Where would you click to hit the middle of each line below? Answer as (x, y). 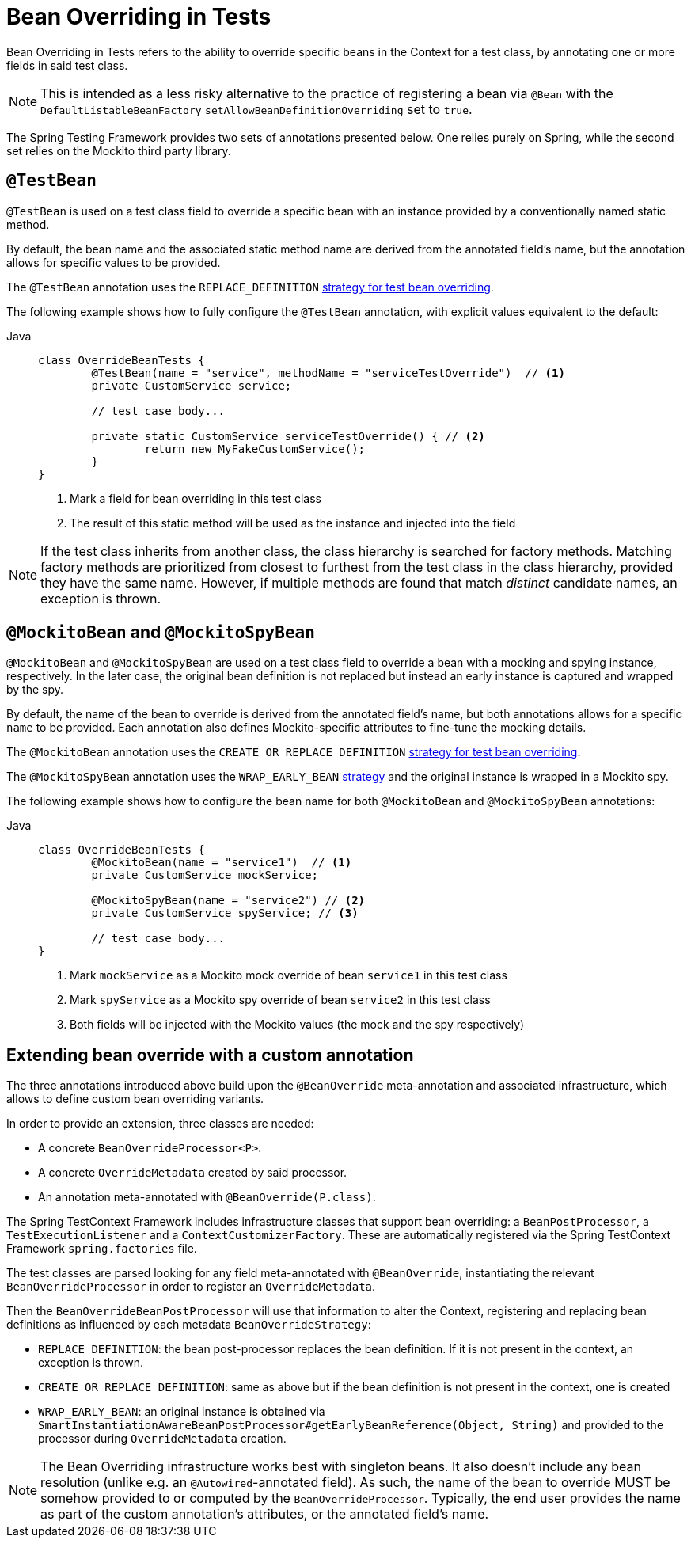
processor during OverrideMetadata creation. (162, 1439)
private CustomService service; (192, 385)
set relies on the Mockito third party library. (119, 150)
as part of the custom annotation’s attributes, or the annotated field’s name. (265, 1514)
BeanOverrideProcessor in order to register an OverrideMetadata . (191, 1287)
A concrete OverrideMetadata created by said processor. (193, 1173)
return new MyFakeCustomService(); (255, 449)
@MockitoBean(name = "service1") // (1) (222, 863)
